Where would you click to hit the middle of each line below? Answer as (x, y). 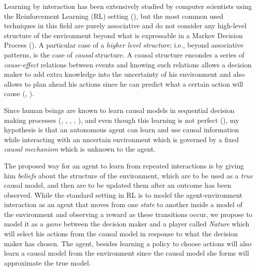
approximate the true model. (48, 262)
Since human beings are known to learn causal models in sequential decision (119, 110)
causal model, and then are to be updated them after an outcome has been (118, 185)
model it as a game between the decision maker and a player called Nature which (127, 224)
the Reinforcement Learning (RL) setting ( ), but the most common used (114, 16)
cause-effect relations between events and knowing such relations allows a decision (128, 64)
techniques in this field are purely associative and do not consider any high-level (125, 26)
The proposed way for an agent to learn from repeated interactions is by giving (124, 165)
